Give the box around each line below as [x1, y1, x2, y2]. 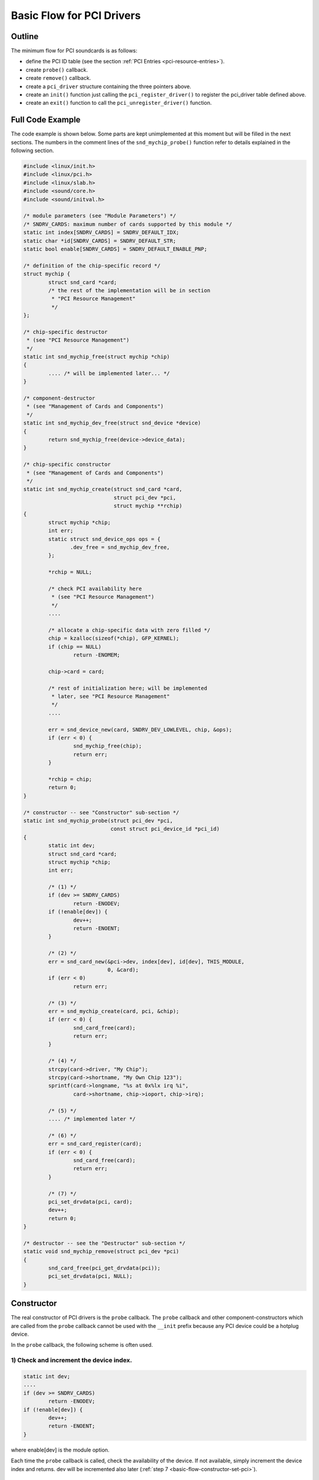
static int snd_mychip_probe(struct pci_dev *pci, [23, 817, 174, 824]
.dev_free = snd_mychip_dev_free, [70, 544, 170, 551]
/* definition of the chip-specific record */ [23, 262, 161, 269]
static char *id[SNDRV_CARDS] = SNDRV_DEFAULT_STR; [23, 237, 177, 244]
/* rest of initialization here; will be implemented [48, 684, 207, 691]
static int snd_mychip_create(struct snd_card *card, [23, 486, 183, 493]
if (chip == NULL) [48, 643, 102, 650]
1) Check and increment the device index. [11, 1356, 132, 1365]
